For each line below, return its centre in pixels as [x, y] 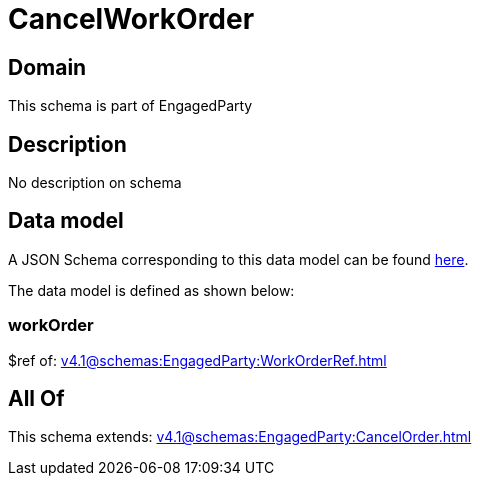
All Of [36, 399]
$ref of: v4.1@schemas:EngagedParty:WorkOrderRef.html [197, 360]
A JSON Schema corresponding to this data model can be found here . [238, 259]
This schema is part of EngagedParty [130, 106]
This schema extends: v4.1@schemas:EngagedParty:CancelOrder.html [240, 437]
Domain [47, 67]
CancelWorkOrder [131, 19]
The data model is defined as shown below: [151, 290]
